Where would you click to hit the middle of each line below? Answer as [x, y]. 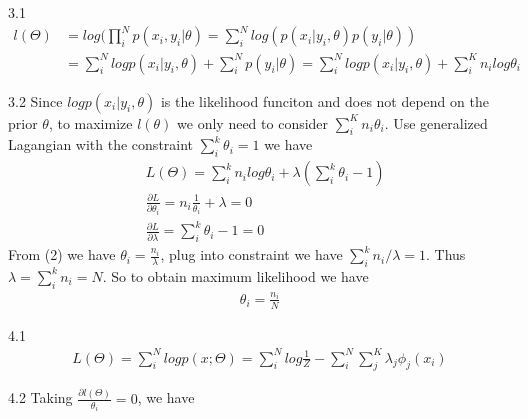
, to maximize [90, 122]
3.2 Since [35, 100]
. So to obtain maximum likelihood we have [235, 275]
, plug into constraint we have [251, 254]
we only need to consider [253, 122]
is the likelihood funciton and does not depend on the [324, 100]
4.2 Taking [40, 397]
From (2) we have [62, 254]
